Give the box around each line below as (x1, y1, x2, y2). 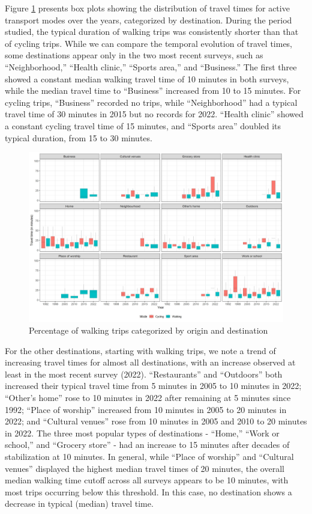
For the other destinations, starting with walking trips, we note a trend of (5, 344, 276, 356)
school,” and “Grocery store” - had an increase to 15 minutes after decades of (5, 438, 290, 451)
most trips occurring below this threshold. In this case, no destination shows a (5, 485, 292, 498)
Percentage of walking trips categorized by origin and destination (29, 324, 268, 337)
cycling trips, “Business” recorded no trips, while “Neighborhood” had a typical (5, 96, 298, 108)
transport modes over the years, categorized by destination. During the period (5, 13, 292, 26)
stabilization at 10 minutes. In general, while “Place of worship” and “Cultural (5, 450, 294, 463)
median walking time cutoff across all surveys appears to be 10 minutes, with (5, 474, 289, 486)
